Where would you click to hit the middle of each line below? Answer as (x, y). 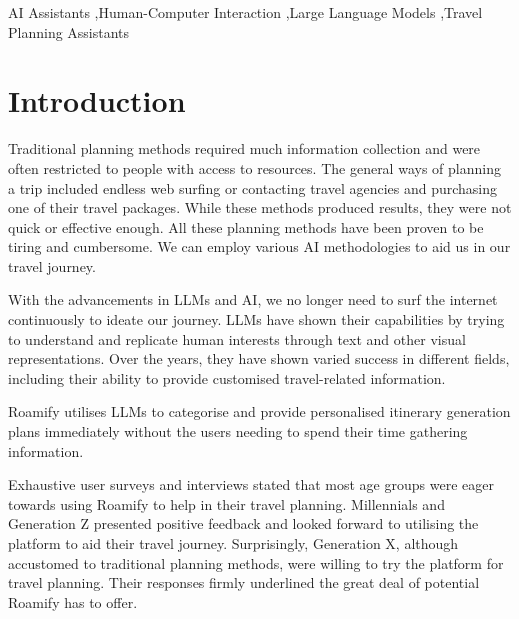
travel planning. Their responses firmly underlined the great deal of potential (244, 582)
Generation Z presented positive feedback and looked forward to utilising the (243, 523)
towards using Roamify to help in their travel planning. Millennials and (226, 503)
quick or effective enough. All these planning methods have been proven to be (246, 226)
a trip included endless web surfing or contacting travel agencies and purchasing (253, 187)
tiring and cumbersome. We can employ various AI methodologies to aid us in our (259, 246)
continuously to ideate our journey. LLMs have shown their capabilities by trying (256, 319)
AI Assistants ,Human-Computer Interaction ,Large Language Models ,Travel (245, 12)
